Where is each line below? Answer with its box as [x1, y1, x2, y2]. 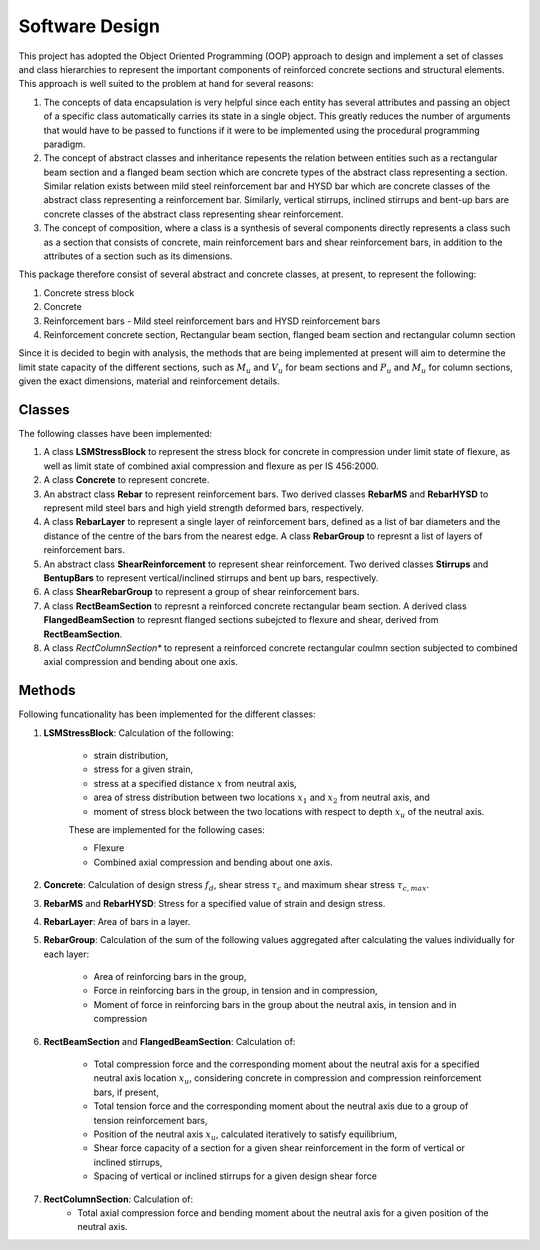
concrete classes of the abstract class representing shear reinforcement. [43, 208, 344, 220]
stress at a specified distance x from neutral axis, [93, 777, 297, 789]
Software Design [18, 15, 160, 37]
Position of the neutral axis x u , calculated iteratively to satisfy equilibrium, [93, 1128, 398, 1142]
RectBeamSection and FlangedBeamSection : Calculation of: [43, 1035, 296, 1047]
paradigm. [43, 138, 86, 150]
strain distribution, [93, 749, 169, 761]
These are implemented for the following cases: [68, 823, 265, 835]
